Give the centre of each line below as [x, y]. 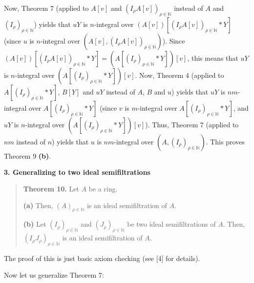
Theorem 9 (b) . [28, 155]
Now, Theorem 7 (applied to [46, 8]
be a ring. [103, 188]
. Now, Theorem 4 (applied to [180, 75]
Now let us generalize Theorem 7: [54, 274]
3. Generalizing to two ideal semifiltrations [77, 172]
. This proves [225, 141]
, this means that [213, 58]
